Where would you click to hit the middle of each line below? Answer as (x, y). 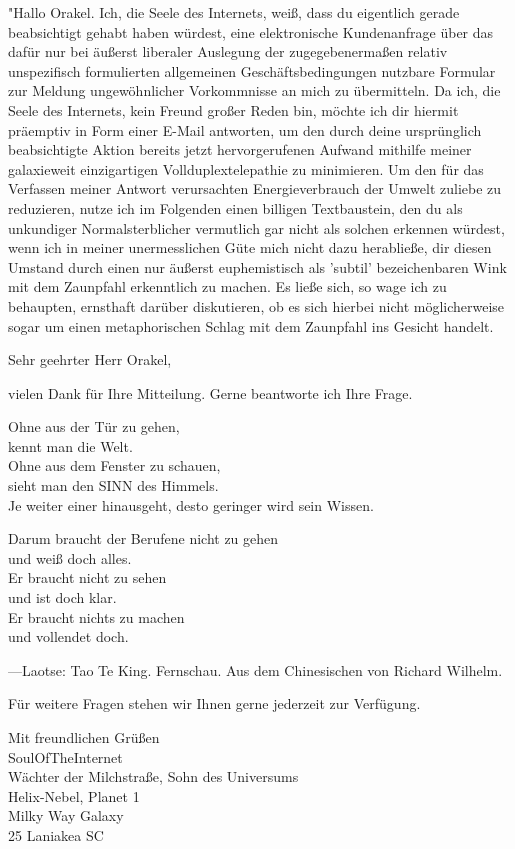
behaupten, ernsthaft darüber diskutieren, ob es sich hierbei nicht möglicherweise (256, 305)
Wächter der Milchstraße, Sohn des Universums (153, 776)
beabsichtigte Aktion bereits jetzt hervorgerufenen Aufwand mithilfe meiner (240, 149)
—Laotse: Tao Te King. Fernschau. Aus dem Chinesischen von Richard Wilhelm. (255, 669)
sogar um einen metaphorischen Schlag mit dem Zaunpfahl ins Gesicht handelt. (251, 325)
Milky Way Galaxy (66, 815)
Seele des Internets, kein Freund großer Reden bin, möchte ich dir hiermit (233, 109)
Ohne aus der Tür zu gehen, (94, 426)
